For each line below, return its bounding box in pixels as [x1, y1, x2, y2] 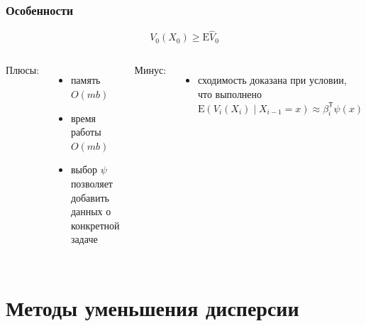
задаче [70, 232, 98, 246]
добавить [70, 190, 109, 205]
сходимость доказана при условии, [197, 72, 347, 87]
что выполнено [197, 87, 262, 102]
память [70, 72, 101, 87]
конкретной [70, 217, 120, 232]
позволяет [70, 176, 113, 190]
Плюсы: [6, 63, 40, 77]
